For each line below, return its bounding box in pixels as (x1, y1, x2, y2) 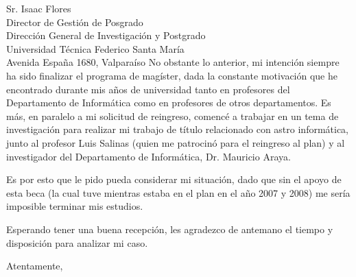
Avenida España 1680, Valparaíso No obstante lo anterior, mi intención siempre (6, 55, 340, 69)
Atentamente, (6, 258, 63, 273)
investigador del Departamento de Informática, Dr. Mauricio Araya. (6, 149, 291, 163)
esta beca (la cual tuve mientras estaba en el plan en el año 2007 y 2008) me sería (6, 185, 351, 200)
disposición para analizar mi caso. (6, 235, 148, 250)
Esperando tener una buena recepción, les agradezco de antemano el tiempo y (6, 221, 333, 236)
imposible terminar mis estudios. (6, 199, 143, 213)
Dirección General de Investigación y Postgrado (6, 28, 206, 43)
